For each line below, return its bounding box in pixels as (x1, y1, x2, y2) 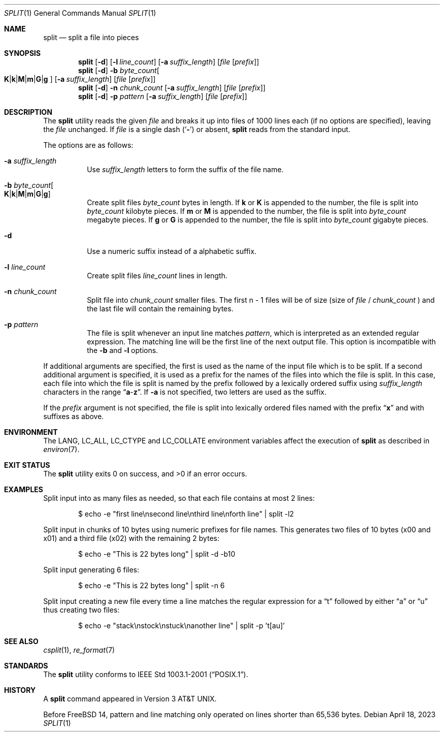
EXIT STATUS (4, 461, 50, 469)
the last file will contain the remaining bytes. (87, 304, 234, 313)
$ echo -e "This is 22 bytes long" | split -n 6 (78, 581, 225, 590)
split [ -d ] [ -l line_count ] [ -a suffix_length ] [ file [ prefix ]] (78, 57, 260, 66)
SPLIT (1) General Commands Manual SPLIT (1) (4, 9, 156, 17)
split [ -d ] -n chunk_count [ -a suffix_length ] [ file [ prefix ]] (78, 83, 266, 92)
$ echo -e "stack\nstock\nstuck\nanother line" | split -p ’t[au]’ (78, 621, 285, 630)
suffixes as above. (43, 412, 104, 421)
